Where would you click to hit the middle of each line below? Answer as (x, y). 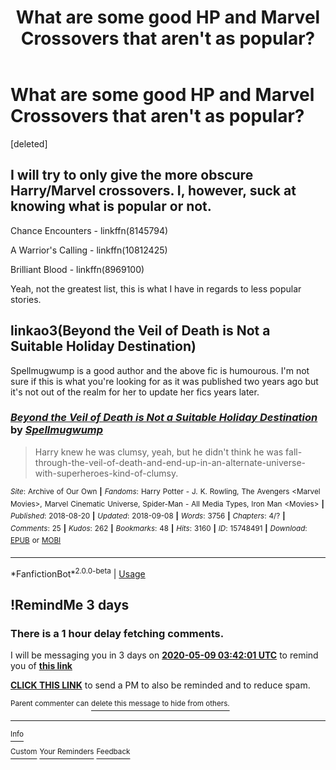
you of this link (41, 666)
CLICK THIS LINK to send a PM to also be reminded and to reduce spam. (160, 685)
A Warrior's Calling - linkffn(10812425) (89, 250)
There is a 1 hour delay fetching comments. (117, 634)
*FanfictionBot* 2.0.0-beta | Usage (78, 573)
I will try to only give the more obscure (132, 175)
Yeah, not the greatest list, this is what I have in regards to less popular (156, 288)
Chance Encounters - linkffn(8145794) (89, 230)
